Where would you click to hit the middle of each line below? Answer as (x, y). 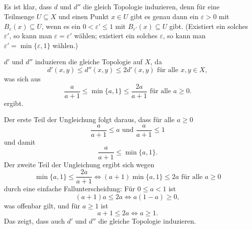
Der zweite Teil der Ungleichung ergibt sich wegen (79, 164)
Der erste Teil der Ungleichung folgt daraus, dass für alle (89, 119)
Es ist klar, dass (28, 7)
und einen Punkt (84, 16)
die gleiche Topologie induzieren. (147, 221)
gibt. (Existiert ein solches (209, 26)
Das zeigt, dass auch (35, 221)
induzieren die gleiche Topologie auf (89, 62)
